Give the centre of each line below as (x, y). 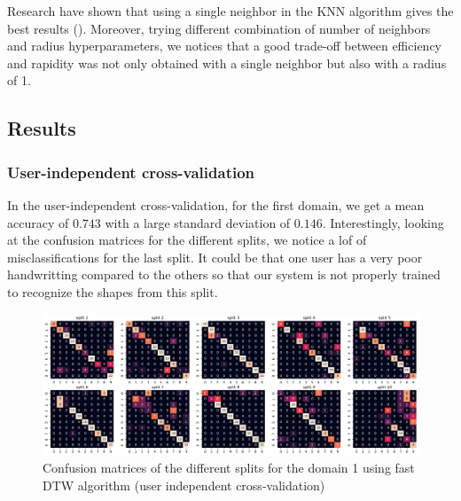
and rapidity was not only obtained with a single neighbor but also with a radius (227, 63)
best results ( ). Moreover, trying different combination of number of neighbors (219, 28)
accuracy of (38, 222)
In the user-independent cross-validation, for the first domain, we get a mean (216, 204)
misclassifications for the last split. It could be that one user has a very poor (215, 257)
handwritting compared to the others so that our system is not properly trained (224, 274)
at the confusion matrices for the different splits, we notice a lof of (187, 240)
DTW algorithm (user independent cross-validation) (184, 485)
